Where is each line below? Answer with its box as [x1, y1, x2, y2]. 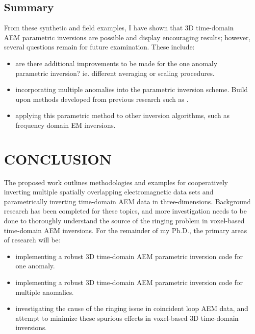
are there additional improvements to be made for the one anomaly [15, 58, 218, 68]
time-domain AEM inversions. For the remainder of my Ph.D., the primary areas [4, 225, 247, 235]
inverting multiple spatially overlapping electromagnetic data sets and [4, 187, 214, 197]
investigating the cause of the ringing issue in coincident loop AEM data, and [15, 303, 249, 313]
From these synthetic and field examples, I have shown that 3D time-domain [4, 23, 234, 33]
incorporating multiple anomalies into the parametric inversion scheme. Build [15, 84, 248, 95]
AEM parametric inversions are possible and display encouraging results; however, [4, 32, 251, 42]
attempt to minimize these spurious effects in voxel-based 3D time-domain [15, 312, 239, 323]
